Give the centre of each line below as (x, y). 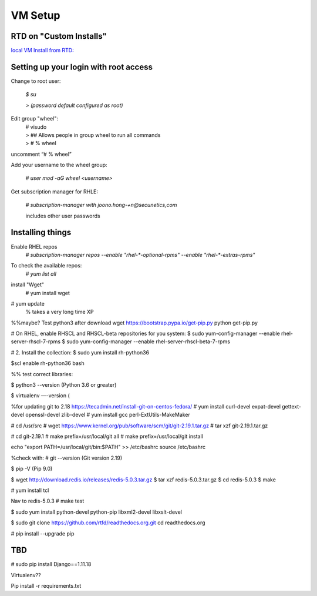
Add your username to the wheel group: (59, 165)
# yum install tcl (30, 490)
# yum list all (41, 274)
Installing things (41, 232)
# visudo (36, 127)
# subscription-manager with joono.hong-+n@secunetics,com (101, 205)
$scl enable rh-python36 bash (48, 363)
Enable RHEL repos (34, 246)
